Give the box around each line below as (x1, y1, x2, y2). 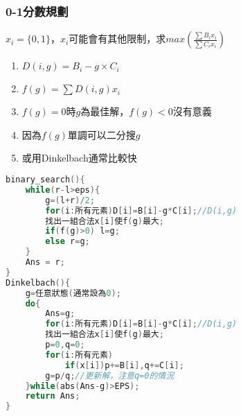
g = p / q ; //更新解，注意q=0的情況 (45, 370, 175, 381)
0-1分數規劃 (6, 2, 69, 19)
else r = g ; (45, 236, 90, 247)
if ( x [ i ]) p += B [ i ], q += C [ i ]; (64, 360, 184, 370)
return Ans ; (25, 391, 80, 401)
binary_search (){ (6, 175, 85, 184)
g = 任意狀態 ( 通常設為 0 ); (25, 288, 121, 298)
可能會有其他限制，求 (69, 31, 166, 46)
